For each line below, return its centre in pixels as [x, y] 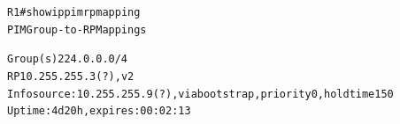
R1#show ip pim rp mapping [74, 12]
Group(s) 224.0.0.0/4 [68, 59]
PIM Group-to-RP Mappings [77, 29]
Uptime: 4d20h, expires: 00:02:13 [99, 111]
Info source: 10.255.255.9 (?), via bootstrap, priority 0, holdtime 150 [200, 94]
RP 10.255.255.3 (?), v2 [71, 76]
